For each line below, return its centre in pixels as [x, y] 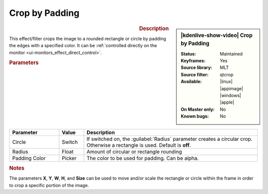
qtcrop [227, 74]
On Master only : [198, 109]
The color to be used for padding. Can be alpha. [143, 158]
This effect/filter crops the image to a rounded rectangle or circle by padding [88, 38]
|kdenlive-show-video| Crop [217, 35]
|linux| [226, 81]
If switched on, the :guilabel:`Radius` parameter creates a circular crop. [169, 139]
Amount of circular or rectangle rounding [134, 151]
